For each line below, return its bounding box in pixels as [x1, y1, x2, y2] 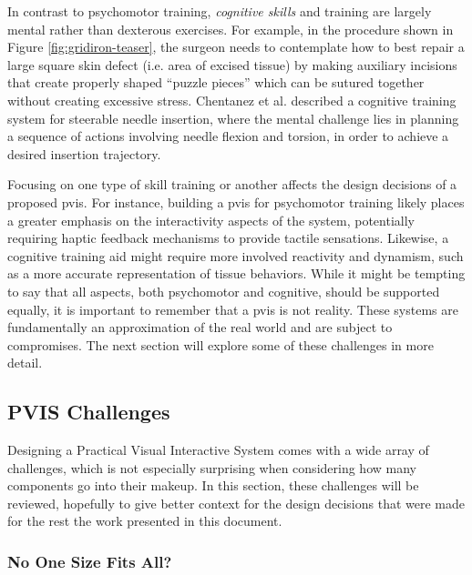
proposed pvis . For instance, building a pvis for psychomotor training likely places [7, 192, 465, 211]
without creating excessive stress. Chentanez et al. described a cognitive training [7, 90, 457, 109]
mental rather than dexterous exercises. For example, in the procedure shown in [7, 19, 454, 38]
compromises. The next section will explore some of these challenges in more [7, 335, 434, 354]
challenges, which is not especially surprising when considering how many [7, 458, 416, 477]
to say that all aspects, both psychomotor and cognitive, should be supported [7, 281, 440, 300]
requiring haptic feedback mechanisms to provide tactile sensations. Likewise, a [7, 228, 449, 247]
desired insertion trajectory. [7, 144, 161, 163]
